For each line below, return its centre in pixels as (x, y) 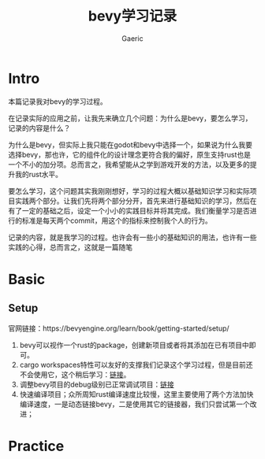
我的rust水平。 (39, 174)
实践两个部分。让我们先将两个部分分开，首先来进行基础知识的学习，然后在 (136, 201)
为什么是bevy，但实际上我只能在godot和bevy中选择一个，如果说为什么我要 (130, 144)
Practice (36, 446)
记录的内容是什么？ (39, 128)
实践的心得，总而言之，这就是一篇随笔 (70, 247)
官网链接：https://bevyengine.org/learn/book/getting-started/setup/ (119, 328)
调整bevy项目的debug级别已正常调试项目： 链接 (97, 384)
